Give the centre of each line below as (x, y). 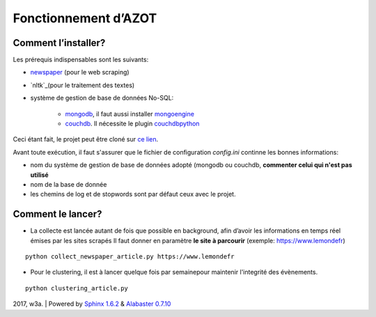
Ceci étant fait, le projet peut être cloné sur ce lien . (86, 139)
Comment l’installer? (59, 43)
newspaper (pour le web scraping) (80, 72)
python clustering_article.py (77, 288)
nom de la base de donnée (69, 184)
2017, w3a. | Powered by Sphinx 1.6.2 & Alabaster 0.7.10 (92, 304)
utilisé (39, 175)
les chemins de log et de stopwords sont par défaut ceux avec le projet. (133, 194)
